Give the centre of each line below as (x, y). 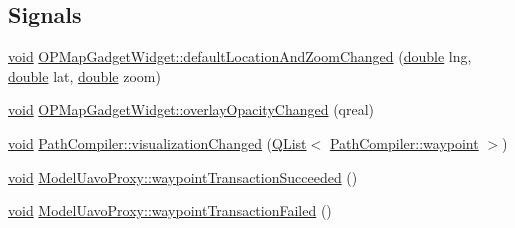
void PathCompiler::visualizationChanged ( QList (157, 142)
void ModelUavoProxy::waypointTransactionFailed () (170, 210)
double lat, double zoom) (84, 75)
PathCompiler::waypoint (404, 142)
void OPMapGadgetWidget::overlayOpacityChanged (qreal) (191, 109)
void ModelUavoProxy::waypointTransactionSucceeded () (183, 176)
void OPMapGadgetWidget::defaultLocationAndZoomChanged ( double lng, (240, 56)
